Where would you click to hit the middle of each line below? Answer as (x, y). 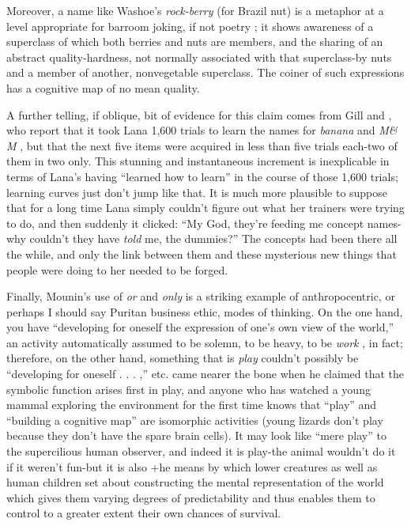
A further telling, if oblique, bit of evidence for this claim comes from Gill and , (199, 114)
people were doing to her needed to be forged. (117, 269)
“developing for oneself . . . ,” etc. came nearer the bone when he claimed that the (205, 374)
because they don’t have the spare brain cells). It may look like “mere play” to (196, 435)
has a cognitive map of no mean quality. (103, 87)
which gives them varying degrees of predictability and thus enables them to (191, 497)
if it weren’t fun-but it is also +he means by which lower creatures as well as (192, 466)
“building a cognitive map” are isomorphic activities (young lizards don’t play (195, 420)
